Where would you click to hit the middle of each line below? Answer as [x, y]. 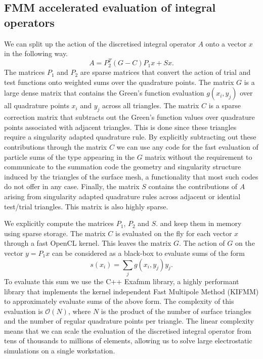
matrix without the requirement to [199, 156]
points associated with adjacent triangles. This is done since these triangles [120, 127]
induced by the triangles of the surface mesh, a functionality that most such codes [131, 176]
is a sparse [225, 105]
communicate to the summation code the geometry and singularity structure [123, 167]
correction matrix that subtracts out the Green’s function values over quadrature [129, 117]
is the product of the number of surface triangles [176, 311]
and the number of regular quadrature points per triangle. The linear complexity [129, 321]
